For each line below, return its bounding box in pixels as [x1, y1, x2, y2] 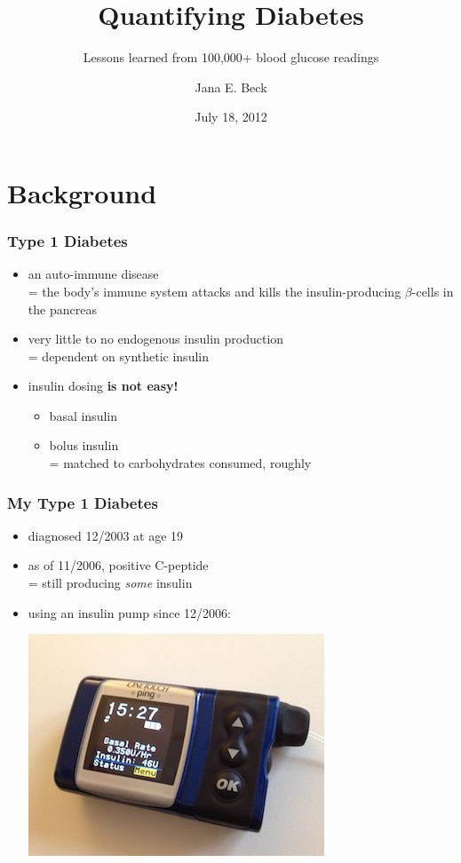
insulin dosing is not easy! [28, 376, 179, 395]
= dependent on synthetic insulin [28, 346, 209, 365]
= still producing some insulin [28, 574, 193, 592]
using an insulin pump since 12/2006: [28, 603, 231, 622]
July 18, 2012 [195, 107, 267, 126]
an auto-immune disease [28, 265, 159, 283]
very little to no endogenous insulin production [28, 329, 284, 348]
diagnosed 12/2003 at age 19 [28, 526, 184, 544]
